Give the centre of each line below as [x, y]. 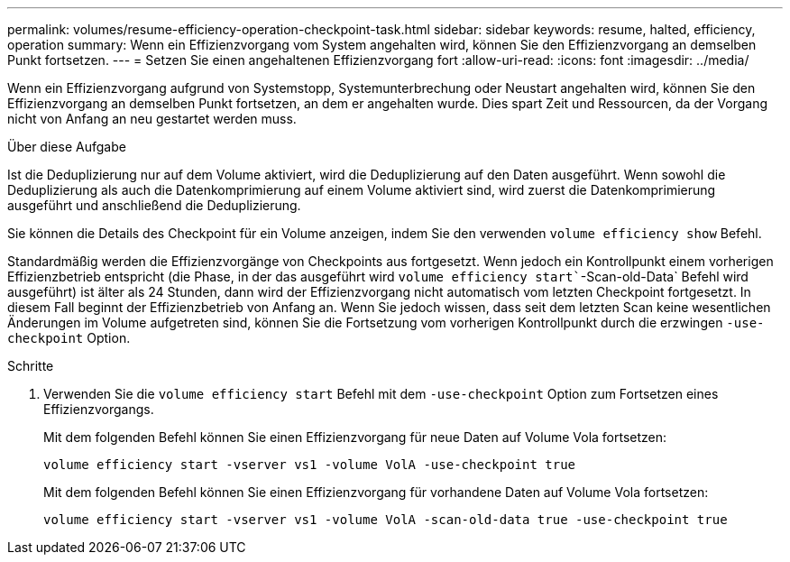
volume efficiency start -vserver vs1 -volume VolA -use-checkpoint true [310, 465]
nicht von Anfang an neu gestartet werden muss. [152, 119]
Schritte [31, 366]
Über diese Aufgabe [67, 147]
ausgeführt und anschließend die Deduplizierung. [154, 205]
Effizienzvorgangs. [99, 409]
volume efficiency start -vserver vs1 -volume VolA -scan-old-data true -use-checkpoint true [386, 520]
